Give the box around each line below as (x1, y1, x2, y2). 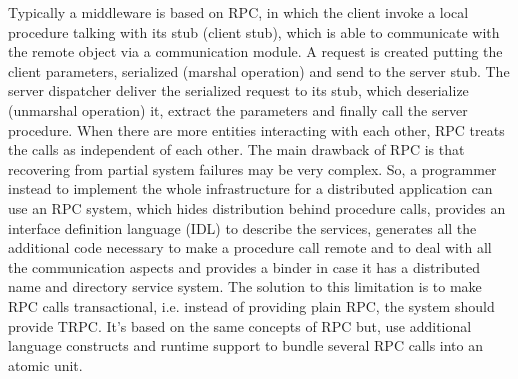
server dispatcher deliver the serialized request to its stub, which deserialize (8, 80, 469, 101)
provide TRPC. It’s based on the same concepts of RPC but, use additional (8, 315, 472, 336)
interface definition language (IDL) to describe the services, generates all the (8, 217, 477, 238)
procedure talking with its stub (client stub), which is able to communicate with (8, 21, 500, 42)
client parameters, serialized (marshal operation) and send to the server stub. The (8, 60, 510, 81)
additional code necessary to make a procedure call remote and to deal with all (8, 237, 492, 258)
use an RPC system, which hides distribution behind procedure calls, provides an (8, 197, 506, 218)
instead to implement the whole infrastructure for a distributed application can (8, 178, 493, 199)
